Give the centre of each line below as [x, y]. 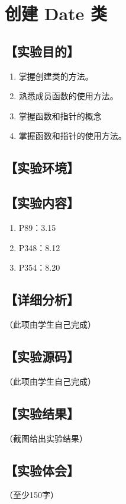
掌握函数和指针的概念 [60, 115]
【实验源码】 [42, 356]
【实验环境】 [42, 168]
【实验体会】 [42, 470]
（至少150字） [32, 495]
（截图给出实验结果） [46, 438]
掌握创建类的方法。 [56, 76]
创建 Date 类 [56, 13]
